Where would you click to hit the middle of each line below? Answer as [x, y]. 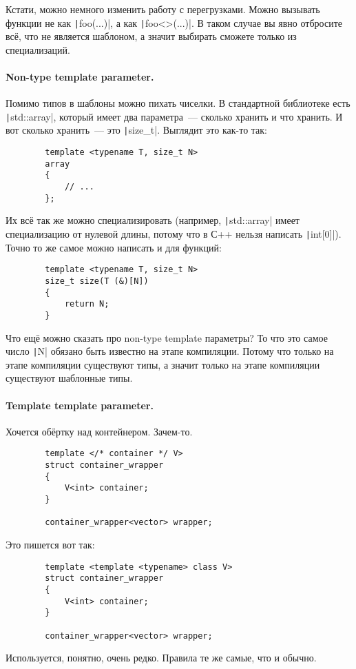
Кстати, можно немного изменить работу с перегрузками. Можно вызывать [163, 9]
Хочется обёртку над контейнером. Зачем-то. [99, 431]
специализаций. [38, 49]
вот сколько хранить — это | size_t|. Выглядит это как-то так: [136, 130]
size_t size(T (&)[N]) [97, 281]
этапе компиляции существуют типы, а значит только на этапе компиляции [163, 364]
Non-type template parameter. [80, 77]
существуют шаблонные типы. [69, 378]
